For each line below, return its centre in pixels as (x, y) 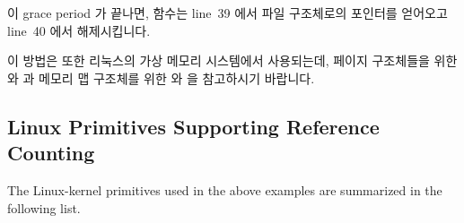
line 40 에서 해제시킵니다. (79, 30)
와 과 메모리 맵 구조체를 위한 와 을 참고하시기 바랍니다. (161, 77)
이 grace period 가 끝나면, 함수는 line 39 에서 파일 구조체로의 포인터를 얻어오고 (228, 13)
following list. (44, 207)
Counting (51, 153)
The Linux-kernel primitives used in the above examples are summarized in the (225, 189)
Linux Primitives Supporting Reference (193, 126)
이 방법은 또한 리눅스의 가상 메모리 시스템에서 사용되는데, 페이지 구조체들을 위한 (232, 60)
